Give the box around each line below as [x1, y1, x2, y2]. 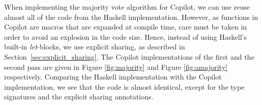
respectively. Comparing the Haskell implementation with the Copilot [4, 71, 222, 82]
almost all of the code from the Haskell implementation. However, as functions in [4, 11, 258, 22]
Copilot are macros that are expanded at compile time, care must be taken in [4, 21, 247, 32]
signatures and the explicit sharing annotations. [4, 91, 154, 102]
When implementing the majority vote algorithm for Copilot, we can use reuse [4, 2, 250, 12]
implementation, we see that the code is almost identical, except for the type [4, 81, 245, 92]
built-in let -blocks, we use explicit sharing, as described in [4, 41, 185, 52]
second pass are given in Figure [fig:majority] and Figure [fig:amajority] [4, 61, 228, 72]
